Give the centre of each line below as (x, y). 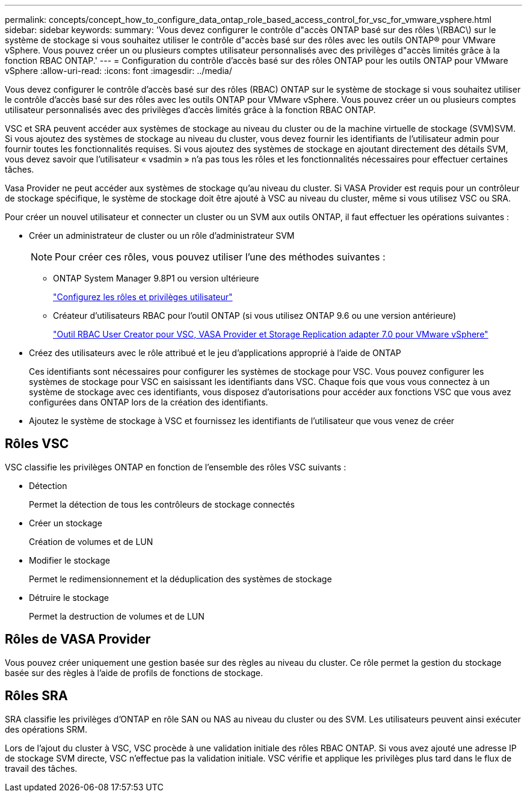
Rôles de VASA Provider (78, 639)
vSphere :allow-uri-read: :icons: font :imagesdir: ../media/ (119, 71)
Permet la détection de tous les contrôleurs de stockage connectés (162, 504)
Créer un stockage (66, 523)
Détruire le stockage (69, 597)
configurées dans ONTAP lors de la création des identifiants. (149, 402)
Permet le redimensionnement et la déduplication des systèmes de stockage (180, 579)
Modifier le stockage (69, 560)
